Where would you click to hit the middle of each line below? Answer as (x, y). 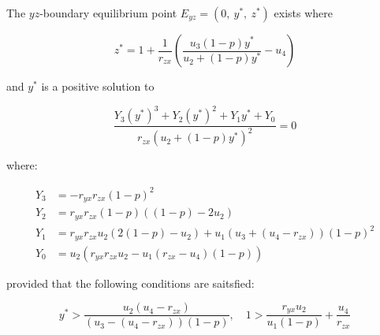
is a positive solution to (98, 86)
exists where (303, 13)
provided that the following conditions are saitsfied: (130, 283)
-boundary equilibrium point (108, 13)
